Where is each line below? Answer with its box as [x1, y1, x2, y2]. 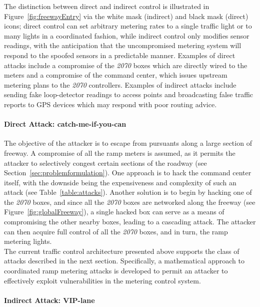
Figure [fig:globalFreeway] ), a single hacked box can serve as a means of [4, 206, 224, 217]
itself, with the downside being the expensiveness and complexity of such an [4, 177, 236, 187]
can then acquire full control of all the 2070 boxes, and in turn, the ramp [4, 226, 228, 236]
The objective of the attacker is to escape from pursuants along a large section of [4, 138, 252, 148]
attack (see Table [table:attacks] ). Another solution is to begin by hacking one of [4, 187, 252, 197]
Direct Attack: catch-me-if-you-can [4, 119, 126, 129]
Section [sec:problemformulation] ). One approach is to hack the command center [4, 167, 251, 178]
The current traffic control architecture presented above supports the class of [4, 245, 239, 256]
